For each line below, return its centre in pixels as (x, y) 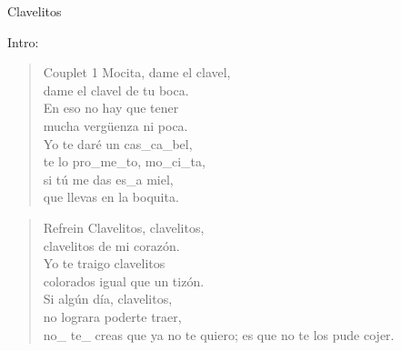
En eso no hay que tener (111, 108)
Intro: (23, 41)
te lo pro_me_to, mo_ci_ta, (124, 161)
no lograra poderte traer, (112, 316)
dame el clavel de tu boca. (116, 90)
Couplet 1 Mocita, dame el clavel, (137, 72)
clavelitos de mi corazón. (111, 245)
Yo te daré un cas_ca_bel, (118, 143)
